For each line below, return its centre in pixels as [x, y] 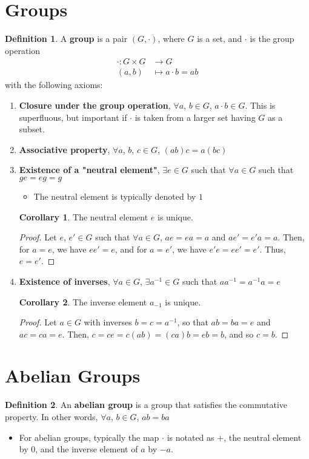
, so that [193, 322]
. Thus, [273, 249]
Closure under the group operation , [95, 105]
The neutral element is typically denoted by [115, 196]
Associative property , [65, 149]
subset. [32, 129]
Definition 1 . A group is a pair [66, 39]
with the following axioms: [54, 85]
